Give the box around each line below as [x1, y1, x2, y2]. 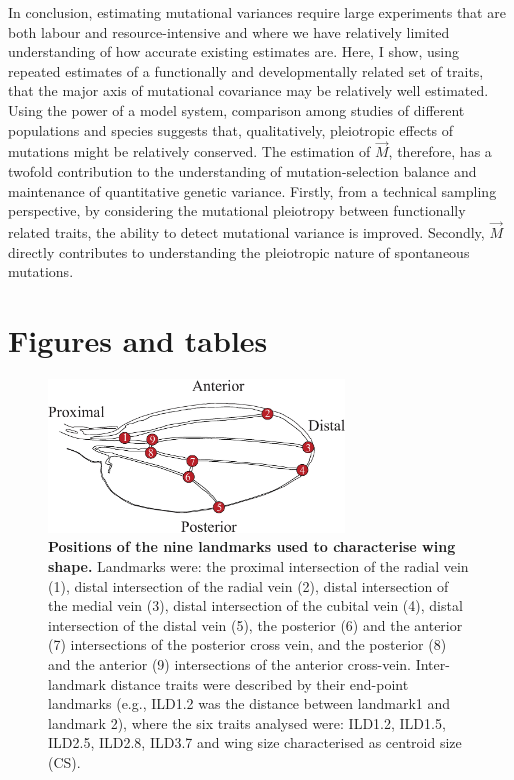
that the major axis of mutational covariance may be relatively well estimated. [8, 80, 489, 101]
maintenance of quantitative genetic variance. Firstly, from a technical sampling [8, 180, 497, 201]
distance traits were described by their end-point [110, 673, 409, 694]
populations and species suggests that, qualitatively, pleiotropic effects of [8, 119, 454, 140]
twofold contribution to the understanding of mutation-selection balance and [8, 160, 477, 181]
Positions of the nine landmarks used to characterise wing [48, 536, 456, 557]
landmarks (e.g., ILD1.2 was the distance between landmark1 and [48, 693, 451, 714]
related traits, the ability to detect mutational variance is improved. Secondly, [8, 221, 485, 242]
